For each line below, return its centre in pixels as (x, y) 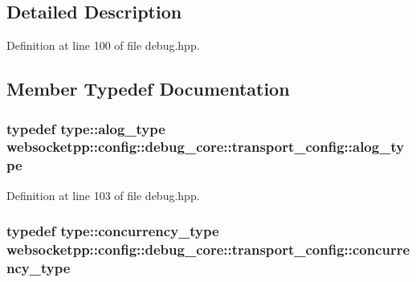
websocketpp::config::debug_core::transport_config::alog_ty (206, 147)
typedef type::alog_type (86, 128)
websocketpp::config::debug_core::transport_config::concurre (208, 249)
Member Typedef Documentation (148, 89)
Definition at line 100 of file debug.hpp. (103, 45)
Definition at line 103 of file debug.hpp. (103, 195)
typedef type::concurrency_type (113, 231)
